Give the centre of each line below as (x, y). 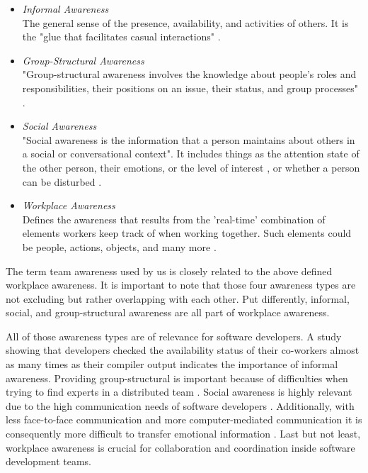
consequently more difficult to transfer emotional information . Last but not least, (183, 434)
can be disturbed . (62, 181)
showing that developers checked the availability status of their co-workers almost (183, 350)
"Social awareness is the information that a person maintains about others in (189, 139)
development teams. (49, 461)
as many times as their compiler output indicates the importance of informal (172, 364)
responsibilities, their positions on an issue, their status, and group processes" (190, 88)
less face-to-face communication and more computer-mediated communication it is (184, 419)
